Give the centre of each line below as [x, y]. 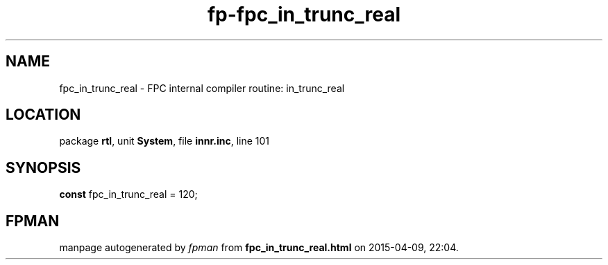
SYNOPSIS [43, 167]
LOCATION [43, 115]
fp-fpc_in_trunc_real [304, 15]
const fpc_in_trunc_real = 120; [128, 194]
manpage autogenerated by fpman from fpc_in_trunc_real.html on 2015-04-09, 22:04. [259, 248]
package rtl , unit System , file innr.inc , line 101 [164, 141]
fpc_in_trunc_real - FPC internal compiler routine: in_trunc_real [202, 88]
